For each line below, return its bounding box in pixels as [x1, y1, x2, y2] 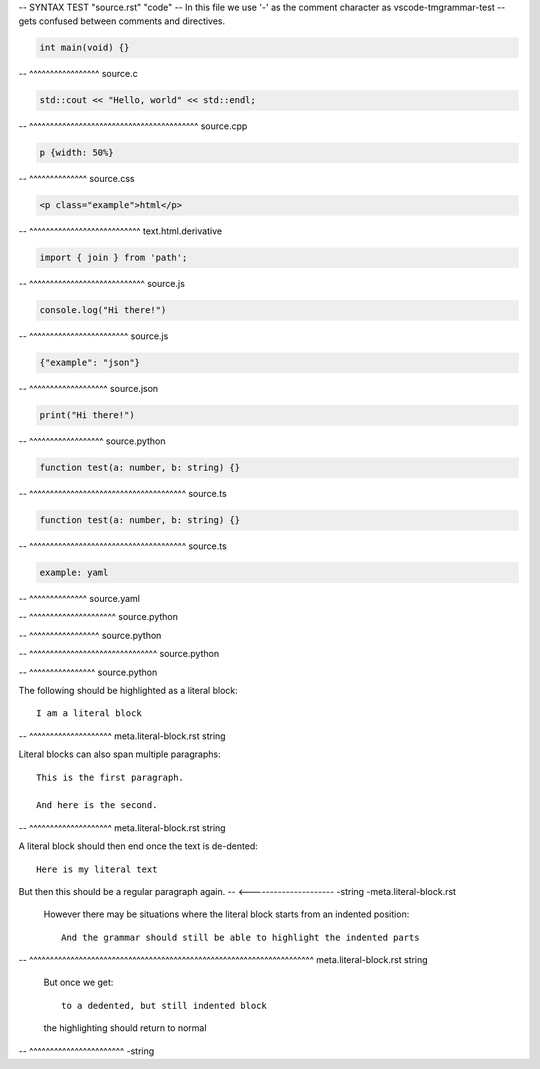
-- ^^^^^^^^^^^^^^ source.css [18, 173, 135, 185]
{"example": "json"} [39, 357, 140, 369]
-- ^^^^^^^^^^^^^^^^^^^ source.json [18, 383, 159, 395]
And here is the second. [36, 800, 158, 811]
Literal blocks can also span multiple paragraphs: [18, 748, 221, 760]
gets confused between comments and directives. [18, 15, 226, 27]
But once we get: [43, 976, 114, 989]
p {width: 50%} [39, 147, 114, 159]
